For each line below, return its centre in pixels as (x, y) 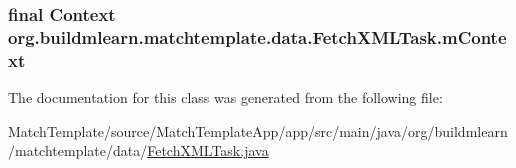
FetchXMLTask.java (208, 150)
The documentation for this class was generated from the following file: (225, 97)
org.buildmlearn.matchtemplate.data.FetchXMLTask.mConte (257, 36)
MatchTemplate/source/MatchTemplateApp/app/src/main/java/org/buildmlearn (258, 130)
